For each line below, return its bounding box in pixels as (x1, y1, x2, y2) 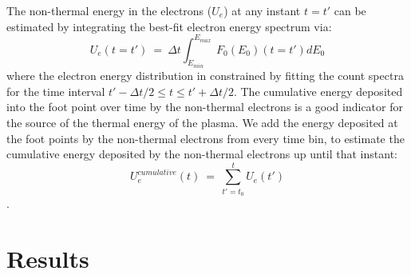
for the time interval (6, 82, 105, 99)
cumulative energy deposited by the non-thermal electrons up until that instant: (6, 145, 397, 162)
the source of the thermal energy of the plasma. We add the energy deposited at (6, 114, 398, 130)
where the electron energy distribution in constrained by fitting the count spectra (6, 67, 404, 84)
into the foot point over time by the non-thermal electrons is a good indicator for (6, 98, 403, 115)
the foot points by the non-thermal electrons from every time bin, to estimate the (6, 130, 405, 146)
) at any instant (223, 2, 301, 18)
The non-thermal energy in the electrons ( (6, 2, 212, 18)
